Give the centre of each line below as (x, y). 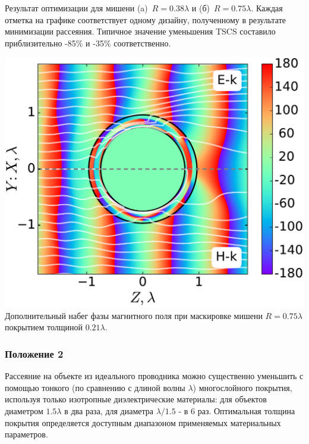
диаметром (24, 410)
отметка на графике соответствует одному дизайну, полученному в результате (146, 19)
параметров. (26, 434)
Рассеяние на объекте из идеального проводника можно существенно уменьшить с (154, 376)
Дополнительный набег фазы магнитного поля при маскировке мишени (134, 315)
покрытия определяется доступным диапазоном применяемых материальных (143, 422)
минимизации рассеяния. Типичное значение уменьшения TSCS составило (140, 31)
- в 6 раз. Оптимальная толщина (237, 410)
